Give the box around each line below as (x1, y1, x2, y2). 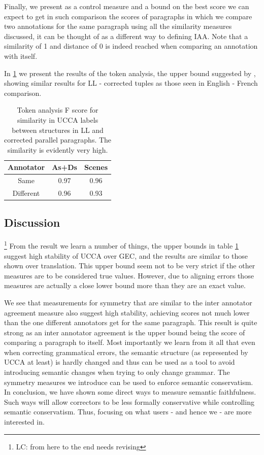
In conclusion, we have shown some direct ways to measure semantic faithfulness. (4, 387, 256, 397)
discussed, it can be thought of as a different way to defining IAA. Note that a (4, 30, 248, 41)
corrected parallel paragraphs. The (4, 134, 112, 145)
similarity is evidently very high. (7, 144, 108, 155)
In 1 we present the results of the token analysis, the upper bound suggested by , (4, 67, 256, 78)
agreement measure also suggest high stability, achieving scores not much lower (4, 307, 250, 318)
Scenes (84, 162, 108, 172)
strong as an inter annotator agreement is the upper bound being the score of (4, 327, 245, 337)
